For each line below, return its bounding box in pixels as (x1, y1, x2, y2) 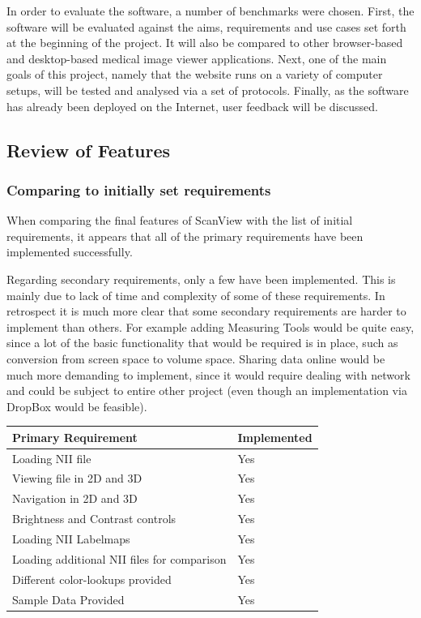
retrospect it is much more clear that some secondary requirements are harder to (6, 303, 406, 320)
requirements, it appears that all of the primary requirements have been (6, 227, 364, 244)
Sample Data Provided (12, 590, 125, 607)
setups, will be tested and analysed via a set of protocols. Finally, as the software (6, 81, 409, 98)
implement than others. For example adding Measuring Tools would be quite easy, (6, 318, 415, 335)
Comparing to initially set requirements (6, 179, 271, 200)
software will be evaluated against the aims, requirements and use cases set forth (6, 18, 406, 35)
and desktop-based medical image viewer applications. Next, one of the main (6, 49, 387, 67)
